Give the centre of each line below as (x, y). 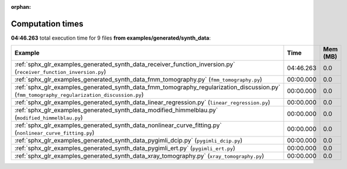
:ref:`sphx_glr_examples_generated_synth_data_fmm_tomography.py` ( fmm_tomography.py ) (139, 80)
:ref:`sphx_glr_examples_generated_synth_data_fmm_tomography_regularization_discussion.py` (147, 87)
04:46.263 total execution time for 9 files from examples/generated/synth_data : (111, 38)
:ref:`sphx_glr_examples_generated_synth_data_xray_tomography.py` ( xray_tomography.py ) (139, 156)
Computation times (47, 24)
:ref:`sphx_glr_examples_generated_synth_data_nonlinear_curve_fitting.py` (118, 125)
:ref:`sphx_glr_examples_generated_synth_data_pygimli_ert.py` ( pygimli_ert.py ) (125, 148)
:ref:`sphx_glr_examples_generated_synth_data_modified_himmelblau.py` (116, 110)
